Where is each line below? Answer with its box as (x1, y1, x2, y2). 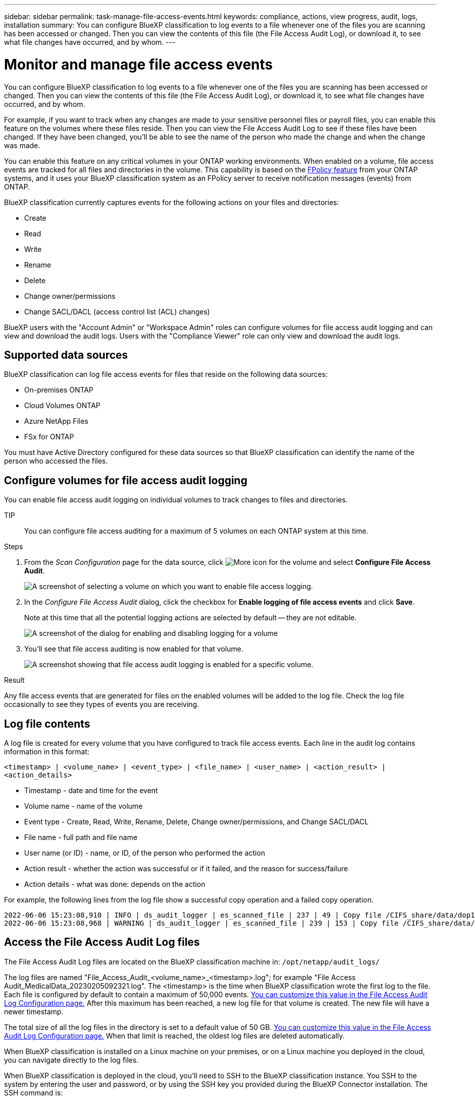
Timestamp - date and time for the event (24, 786, 158, 795)
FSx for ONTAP (24, 432, 74, 441)
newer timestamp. (4, 1007, 63, 1016)
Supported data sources (4, 348, 128, 361)
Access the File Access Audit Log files (4, 936, 200, 949)
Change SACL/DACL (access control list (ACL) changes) (24, 307, 210, 316)
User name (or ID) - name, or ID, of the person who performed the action (24, 849, 265, 858)
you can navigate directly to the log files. (4, 1055, 139, 1064)
